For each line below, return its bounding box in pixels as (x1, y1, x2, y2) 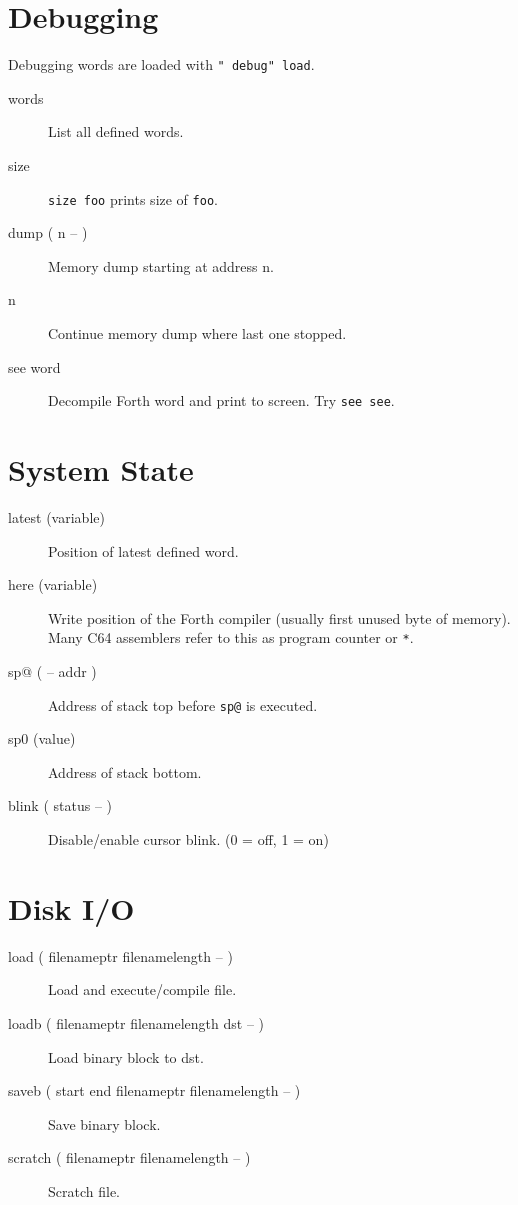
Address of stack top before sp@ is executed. (48, 694, 318, 715)
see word (8, 356, 61, 377)
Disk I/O (8, 887, 135, 928)
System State (8, 449, 194, 490)
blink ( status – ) (8, 795, 112, 816)
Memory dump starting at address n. (48, 255, 274, 276)
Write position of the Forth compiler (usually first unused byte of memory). (48, 607, 511, 628)
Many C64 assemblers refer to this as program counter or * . (48, 627, 414, 648)
